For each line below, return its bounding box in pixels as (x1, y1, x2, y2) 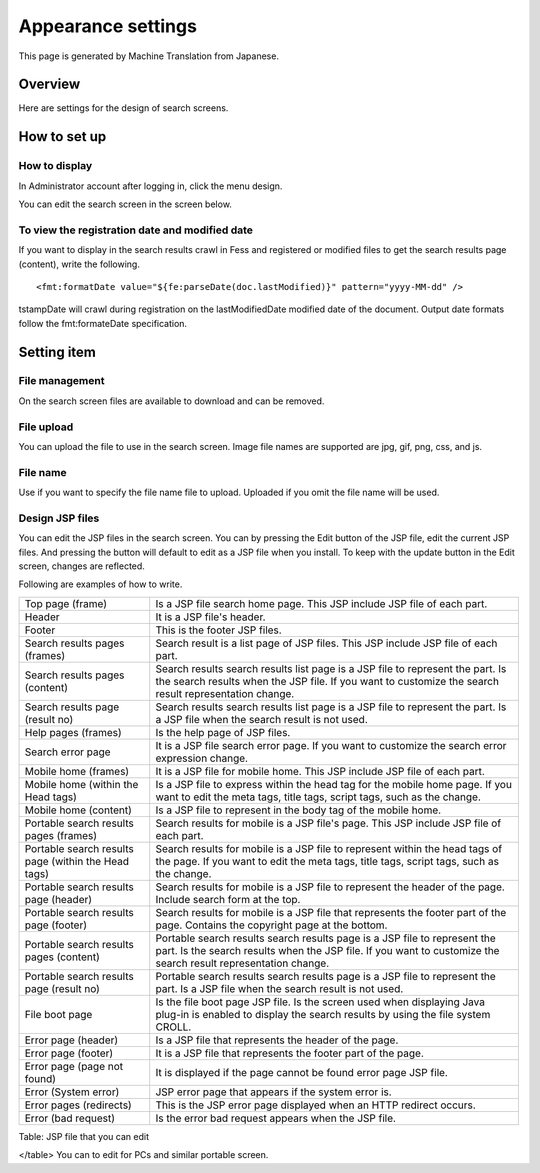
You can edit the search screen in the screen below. (18, 198, 232, 210)
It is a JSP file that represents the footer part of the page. (155, 1046, 425, 1060)
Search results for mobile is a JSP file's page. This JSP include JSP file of (155, 816, 502, 830)
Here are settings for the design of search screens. (18, 102, 229, 114)
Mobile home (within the (24, 777, 139, 791)
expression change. (155, 751, 249, 765)
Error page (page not (24, 1059, 124, 1073)
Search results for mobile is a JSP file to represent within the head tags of (155, 841, 503, 855)
